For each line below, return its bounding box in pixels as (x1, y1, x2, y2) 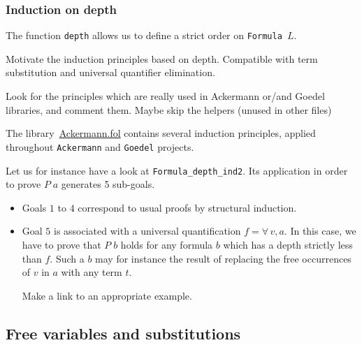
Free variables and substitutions (6, 322, 241, 344)
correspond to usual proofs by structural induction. (78, 200, 297, 214)
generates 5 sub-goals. (61, 177, 155, 191)
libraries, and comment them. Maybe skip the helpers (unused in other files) (6, 102, 332, 117)
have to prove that (22, 237, 101, 251)
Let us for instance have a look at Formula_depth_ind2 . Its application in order (6, 163, 348, 177)
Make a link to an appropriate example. (22, 288, 192, 302)
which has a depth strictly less (223, 237, 353, 251)
